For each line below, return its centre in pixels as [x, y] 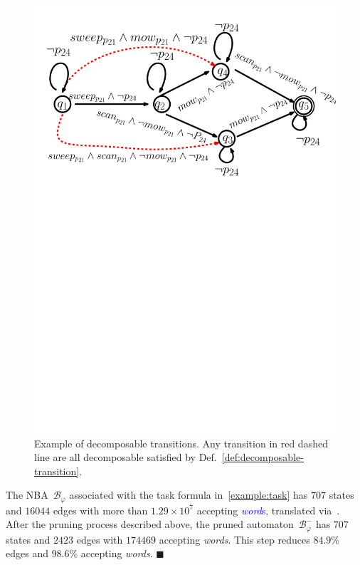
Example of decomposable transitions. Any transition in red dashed [181, 443]
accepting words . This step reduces [234, 539]
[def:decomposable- [263, 457]
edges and [27, 553]
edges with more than [100, 510]
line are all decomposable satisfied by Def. [126, 457]
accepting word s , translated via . [268, 510]
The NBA [27, 495]
